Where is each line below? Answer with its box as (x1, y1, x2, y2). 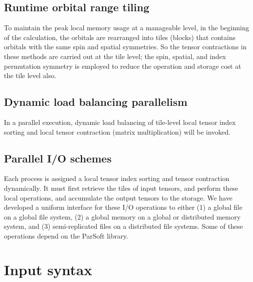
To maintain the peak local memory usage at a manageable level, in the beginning (4, 22, 249, 33)
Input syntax (4, 259, 92, 279)
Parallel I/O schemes (4, 150, 112, 165)
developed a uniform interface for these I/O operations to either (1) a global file (4, 202, 243, 212)
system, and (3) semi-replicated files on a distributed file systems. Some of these (4, 221, 243, 231)
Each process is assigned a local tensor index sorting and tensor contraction (4, 173, 230, 183)
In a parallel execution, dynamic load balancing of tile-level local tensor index (4, 117, 236, 127)
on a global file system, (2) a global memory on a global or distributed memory (4, 211, 241, 222)
